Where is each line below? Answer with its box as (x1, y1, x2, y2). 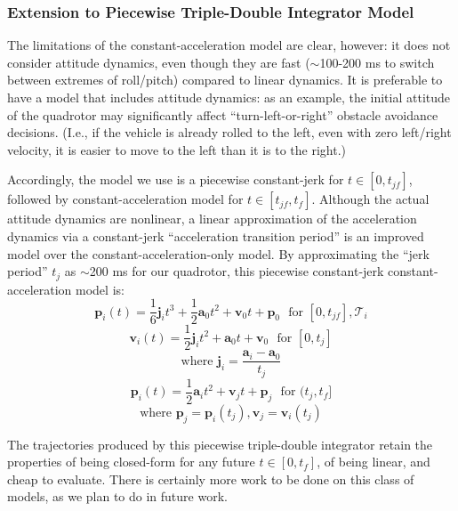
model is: (76, 280, 125, 298)
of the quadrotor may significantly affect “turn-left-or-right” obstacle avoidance (7, 105, 438, 124)
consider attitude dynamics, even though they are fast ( (7, 53, 310, 71)
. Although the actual (311, 190, 430, 208)
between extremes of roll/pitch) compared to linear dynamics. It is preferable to (7, 70, 443, 89)
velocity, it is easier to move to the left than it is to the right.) (7, 140, 346, 158)
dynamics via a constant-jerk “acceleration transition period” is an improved (7, 226, 424, 245)
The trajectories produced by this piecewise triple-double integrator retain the (7, 434, 433, 453)
